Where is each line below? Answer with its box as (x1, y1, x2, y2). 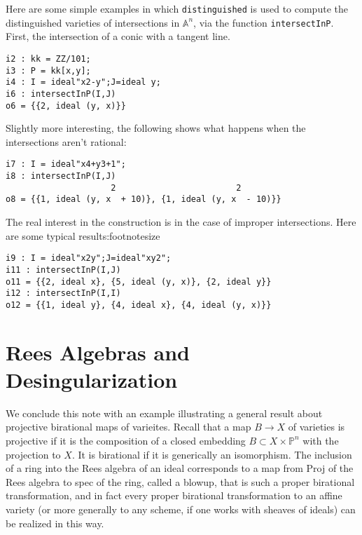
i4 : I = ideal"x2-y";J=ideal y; (6, 77, 161, 88)
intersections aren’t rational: (6, 134, 127, 149)
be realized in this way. (6, 515, 104, 530)
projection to (6, 447, 61, 461)
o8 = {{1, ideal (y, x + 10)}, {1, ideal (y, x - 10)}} (6, 194, 281, 205)
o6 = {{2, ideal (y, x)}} (6, 100, 126, 111)
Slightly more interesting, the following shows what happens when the (6, 121, 306, 135)
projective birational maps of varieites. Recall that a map (6, 419, 251, 434)
